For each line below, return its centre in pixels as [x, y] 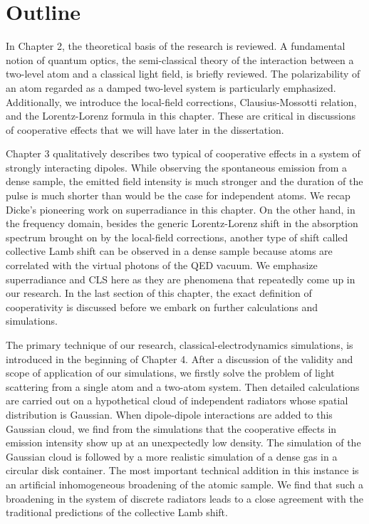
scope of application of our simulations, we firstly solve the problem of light [170, 373]
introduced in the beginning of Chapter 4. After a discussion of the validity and [180, 358]
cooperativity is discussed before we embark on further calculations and [162, 306]
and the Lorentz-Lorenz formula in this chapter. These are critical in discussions [181, 116]
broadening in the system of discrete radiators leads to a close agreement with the [184, 498]
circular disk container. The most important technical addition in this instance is [182, 470]
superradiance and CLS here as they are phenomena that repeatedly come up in [181, 279]
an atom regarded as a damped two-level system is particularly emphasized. [171, 87]
